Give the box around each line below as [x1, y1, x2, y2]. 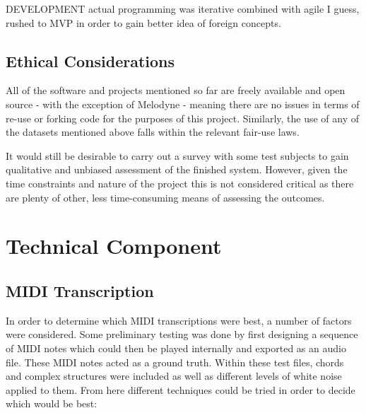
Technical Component [6, 231, 222, 260]
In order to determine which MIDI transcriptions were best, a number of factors [6, 313, 352, 327]
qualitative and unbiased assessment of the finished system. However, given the [6, 162, 348, 177]
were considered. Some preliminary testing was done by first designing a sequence [6, 327, 358, 342]
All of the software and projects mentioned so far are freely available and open [6, 83, 346, 98]
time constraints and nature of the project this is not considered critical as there [6, 175, 354, 190]
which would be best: [6, 396, 98, 411]
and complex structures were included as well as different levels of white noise [6, 368, 342, 383]
